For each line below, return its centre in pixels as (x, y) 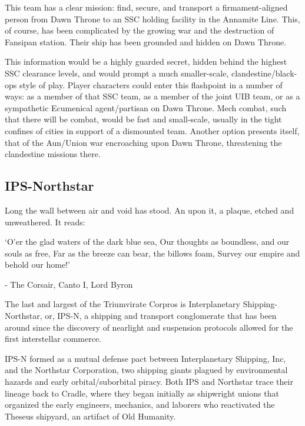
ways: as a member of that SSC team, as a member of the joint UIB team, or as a (152, 96)
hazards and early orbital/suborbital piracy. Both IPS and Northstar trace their (149, 382)
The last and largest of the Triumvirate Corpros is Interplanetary (122, 304)
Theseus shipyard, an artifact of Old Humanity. (90, 416)
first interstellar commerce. (53, 339)
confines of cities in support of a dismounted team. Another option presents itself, (152, 130)
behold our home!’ (37, 264)
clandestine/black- (264, 73)
